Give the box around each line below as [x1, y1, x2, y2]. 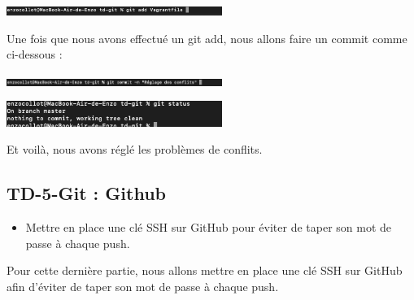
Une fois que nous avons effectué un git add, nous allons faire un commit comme [7, 29, 407, 46]
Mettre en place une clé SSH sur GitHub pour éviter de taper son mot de [25, 219, 392, 236]
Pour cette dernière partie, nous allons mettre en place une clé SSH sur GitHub [7, 262, 403, 279]
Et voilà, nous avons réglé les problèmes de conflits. [7, 141, 263, 158]
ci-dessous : [7, 46, 63, 63]
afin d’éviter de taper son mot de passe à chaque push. [7, 278, 279, 294]
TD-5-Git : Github [7, 180, 166, 206]
